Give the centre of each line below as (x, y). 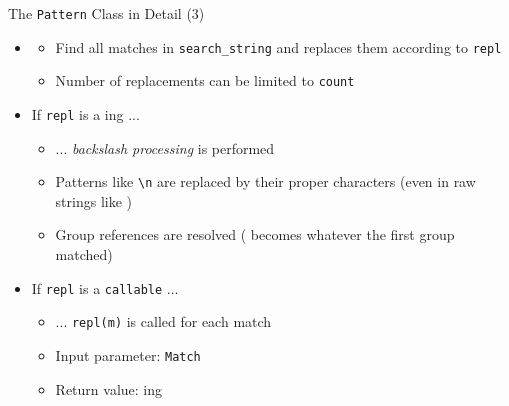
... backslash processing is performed (165, 147)
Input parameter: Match (128, 354)
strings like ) (94, 200)
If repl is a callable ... (105, 287)
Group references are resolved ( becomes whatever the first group (255, 234)
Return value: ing (109, 388)
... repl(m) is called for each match (163, 321)
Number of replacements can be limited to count (205, 80)
